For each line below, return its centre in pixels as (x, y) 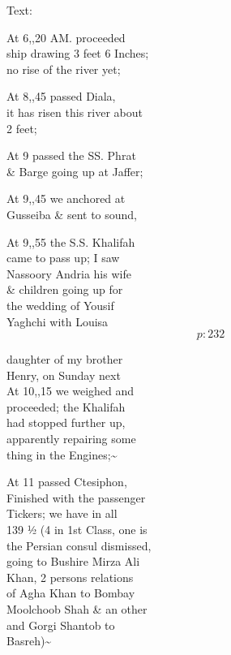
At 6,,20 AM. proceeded (66, 37)
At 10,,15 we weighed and (71, 391)
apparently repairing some (71, 439)
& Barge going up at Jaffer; (75, 171)
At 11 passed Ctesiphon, (67, 482)
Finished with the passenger (76, 497)
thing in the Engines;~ (62, 454)
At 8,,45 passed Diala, (61, 96)
